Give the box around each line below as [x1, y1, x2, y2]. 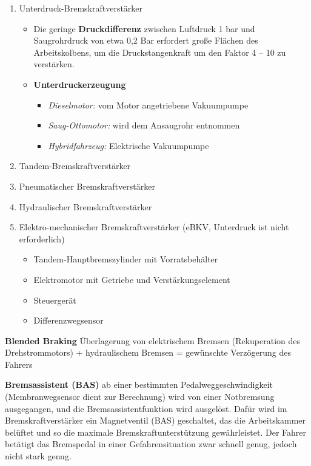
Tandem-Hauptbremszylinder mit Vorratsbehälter [33, 253, 218, 265]
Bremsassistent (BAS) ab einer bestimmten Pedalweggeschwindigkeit [5, 378, 273, 391]
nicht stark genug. [5, 450, 72, 462]
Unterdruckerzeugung [33, 78, 126, 90]
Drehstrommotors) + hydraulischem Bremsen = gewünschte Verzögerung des [5, 346, 292, 359]
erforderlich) [19, 232, 65, 245]
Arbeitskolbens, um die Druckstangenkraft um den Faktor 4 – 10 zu [33, 45, 286, 58]
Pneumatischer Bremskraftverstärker [19, 179, 155, 192]
